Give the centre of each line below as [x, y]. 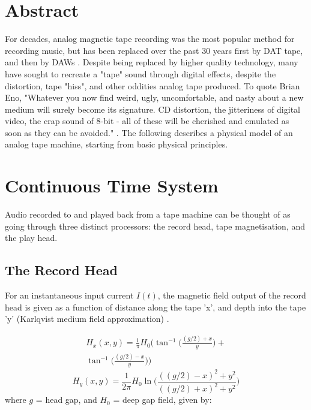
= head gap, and [66, 400]
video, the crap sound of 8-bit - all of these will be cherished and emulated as [147, 121]
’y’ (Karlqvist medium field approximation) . [87, 319]
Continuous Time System [112, 186]
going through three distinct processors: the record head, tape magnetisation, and [155, 226]
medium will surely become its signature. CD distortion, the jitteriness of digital [152, 109]
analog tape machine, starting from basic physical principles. [116, 144]
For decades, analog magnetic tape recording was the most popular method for [150, 39]
